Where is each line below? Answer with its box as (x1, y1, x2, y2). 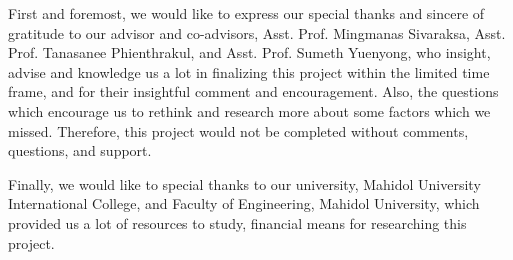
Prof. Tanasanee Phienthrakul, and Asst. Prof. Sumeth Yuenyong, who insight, (8, 42, 491, 63)
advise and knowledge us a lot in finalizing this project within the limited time (8, 61, 490, 82)
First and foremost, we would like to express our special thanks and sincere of (8, 3, 485, 23)
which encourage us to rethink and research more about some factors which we (8, 100, 491, 121)
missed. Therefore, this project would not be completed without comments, (8, 120, 469, 141)
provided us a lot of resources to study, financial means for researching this (8, 212, 467, 233)
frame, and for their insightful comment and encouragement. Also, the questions (8, 81, 499, 102)
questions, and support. (8, 140, 152, 161)
